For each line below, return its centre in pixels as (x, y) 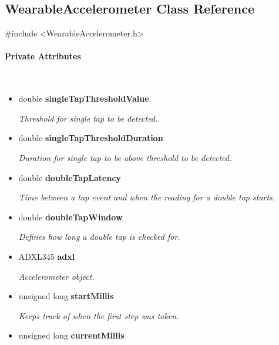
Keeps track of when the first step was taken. (99, 315)
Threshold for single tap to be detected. (88, 118)
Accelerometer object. (56, 276)
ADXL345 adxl (47, 256)
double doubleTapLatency (70, 177)
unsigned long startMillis (66, 296)
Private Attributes (43, 56)
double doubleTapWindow (70, 217)
